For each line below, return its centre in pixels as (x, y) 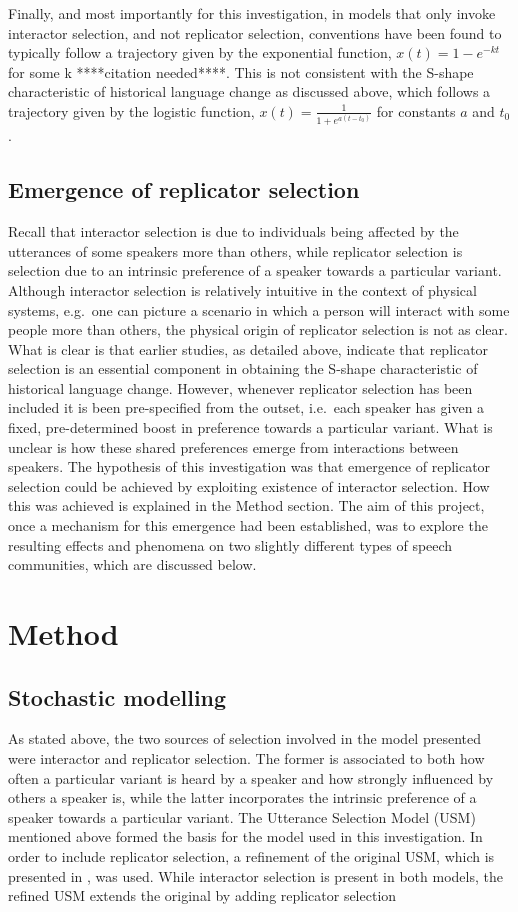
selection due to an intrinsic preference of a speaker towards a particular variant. (255, 270)
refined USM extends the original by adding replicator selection (202, 895)
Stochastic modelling (117, 696)
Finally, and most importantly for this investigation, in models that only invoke (252, 13)
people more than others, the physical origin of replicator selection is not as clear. (258, 329)
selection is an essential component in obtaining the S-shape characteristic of (243, 368)
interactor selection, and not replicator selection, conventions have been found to (255, 32)
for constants (416, 110)
